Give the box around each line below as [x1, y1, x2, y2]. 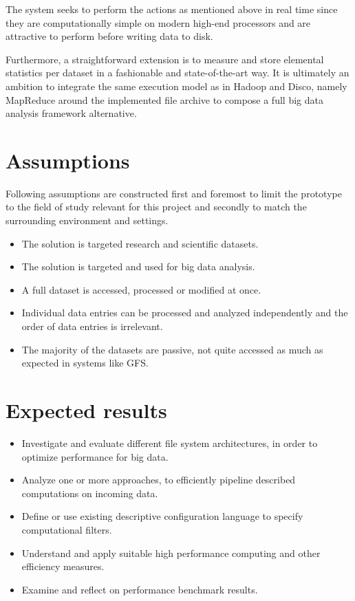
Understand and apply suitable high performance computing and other [21, 545, 321, 560]
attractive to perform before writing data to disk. [6, 29, 213, 43]
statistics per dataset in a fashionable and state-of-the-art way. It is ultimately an [6, 65, 349, 80]
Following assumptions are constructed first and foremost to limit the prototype [6, 186, 342, 200]
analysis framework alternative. [6, 106, 137, 120]
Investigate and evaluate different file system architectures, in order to [21, 435, 318, 450]
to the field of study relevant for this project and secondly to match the [6, 199, 307, 214]
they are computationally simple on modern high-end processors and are [6, 15, 311, 30]
